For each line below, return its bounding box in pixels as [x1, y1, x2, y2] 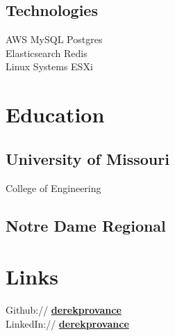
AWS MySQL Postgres [6, 32, 103, 47]
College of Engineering [6, 180, 101, 195]
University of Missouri [6, 147, 169, 169]
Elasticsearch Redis [6, 45, 87, 60]
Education [6, 100, 105, 129]
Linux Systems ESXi [6, 59, 93, 74]
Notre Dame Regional [6, 214, 166, 236]
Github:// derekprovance [6, 303, 122, 317]
